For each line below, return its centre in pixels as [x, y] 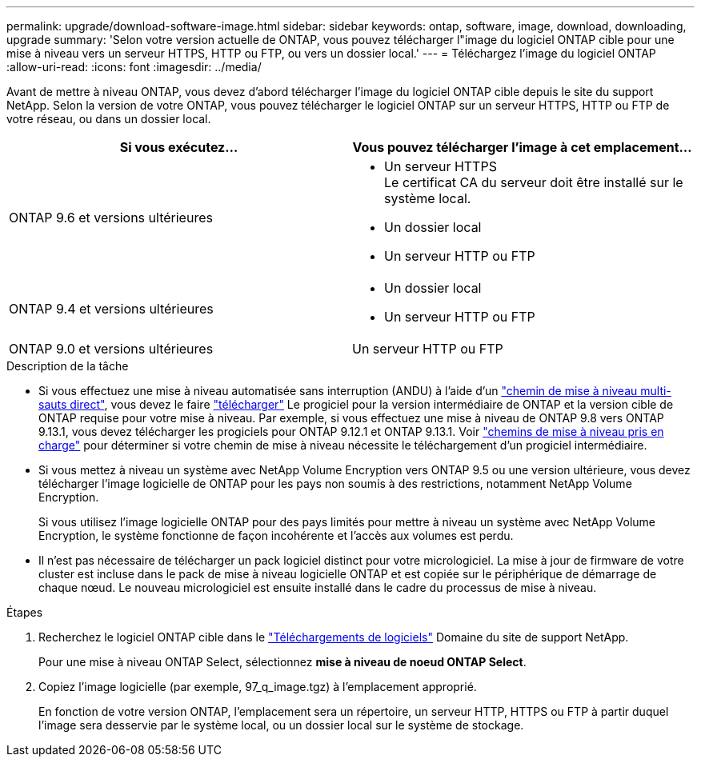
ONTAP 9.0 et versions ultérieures [111, 349]
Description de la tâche [68, 366]
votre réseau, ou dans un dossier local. [109, 119]
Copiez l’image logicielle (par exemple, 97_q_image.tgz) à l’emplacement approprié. [258, 687]
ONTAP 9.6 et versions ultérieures [111, 218]
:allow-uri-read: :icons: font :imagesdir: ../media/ [134, 67]
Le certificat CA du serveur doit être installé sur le [534, 182]
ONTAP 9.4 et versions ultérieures [111, 309]
